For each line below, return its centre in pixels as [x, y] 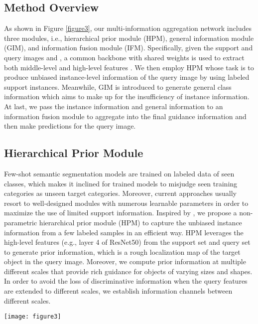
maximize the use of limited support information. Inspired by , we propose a [121, 213]
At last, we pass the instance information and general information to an [114, 106]
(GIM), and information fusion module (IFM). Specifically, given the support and [129, 48]
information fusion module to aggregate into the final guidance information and [125, 116]
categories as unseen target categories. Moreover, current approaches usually [121, 193]
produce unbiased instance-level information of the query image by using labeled [127, 77]
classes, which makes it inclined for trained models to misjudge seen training [121, 183]
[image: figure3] [33, 317]
